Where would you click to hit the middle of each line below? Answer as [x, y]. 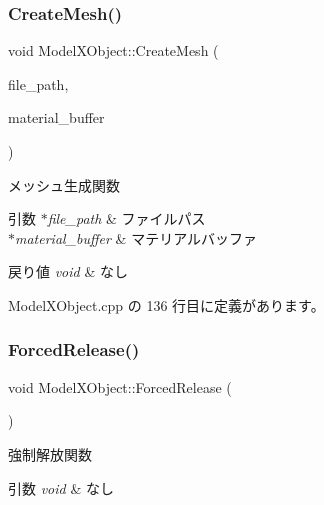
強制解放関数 [50, 453]
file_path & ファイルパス [126, 218]
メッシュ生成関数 [64, 184]
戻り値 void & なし [68, 271]
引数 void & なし [61, 487]
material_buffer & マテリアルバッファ [136, 237]
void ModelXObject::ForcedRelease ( [120, 386]
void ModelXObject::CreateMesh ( [113, 50]
